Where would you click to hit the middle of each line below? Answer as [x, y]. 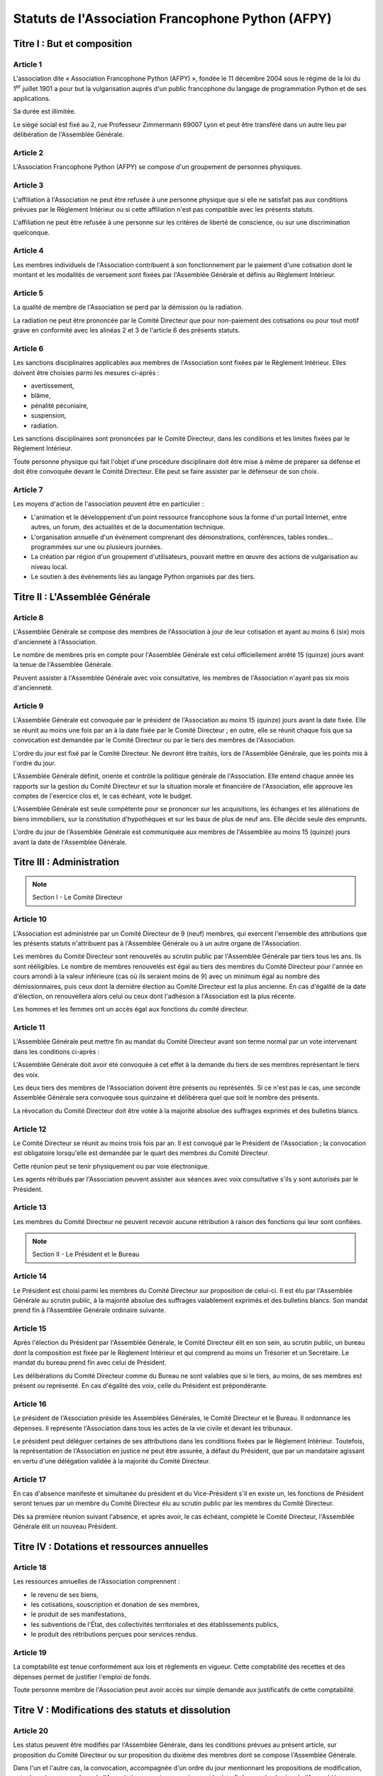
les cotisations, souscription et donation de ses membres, [115, 1604]
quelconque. [32, 232]
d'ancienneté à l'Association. [55, 641]
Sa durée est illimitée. [45, 112]
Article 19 [30, 1652]
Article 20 [31, 1731]
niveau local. [49, 567]
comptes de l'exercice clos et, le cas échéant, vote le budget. [103, 796]
